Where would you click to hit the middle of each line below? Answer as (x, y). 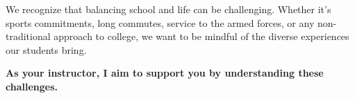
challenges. (32, 86)
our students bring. (46, 49)
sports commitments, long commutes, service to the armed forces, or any (160, 22)
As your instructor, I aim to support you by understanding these (165, 73)
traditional (28, 36)
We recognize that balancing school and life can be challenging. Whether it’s (168, 9)
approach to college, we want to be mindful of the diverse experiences (201, 36)
